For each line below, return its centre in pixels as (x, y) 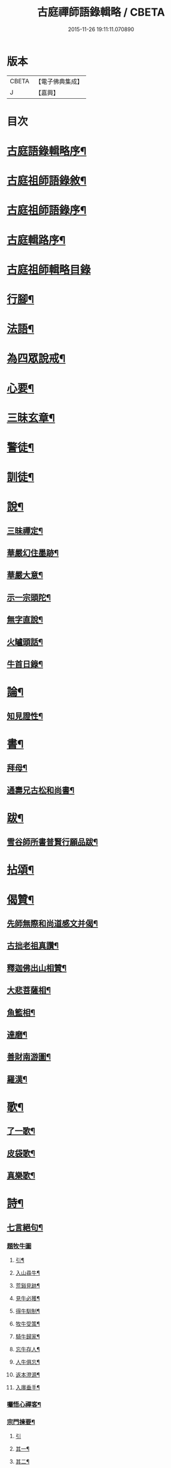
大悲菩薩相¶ (29, 990)
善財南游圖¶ (29, 1057)
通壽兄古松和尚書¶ (41, 790)
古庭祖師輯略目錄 (49, 270)
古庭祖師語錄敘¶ (47, 181)
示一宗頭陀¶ (29, 597)
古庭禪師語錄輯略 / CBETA (101, 12)
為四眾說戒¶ (36, 358)
